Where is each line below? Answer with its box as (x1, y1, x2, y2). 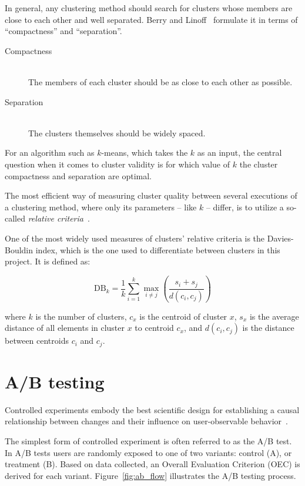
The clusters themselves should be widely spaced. (28, 126, 206, 139)
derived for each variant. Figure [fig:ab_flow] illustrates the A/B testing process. (5, 469, 296, 481)
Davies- (267, 232, 294, 244)
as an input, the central (197, 146, 282, 159)
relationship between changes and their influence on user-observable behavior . (5, 415, 288, 427)
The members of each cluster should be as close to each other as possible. (28, 75, 293, 88)
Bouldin (5, 243, 33, 256)
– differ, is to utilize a (206, 200, 284, 213)
